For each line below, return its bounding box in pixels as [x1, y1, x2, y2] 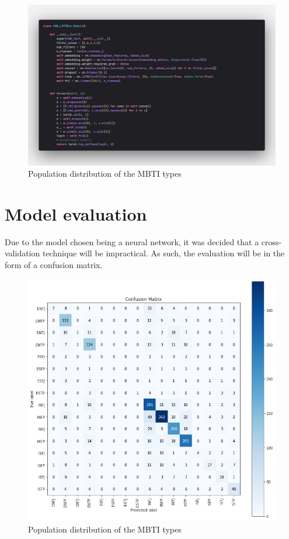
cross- [261, 235, 282, 248]
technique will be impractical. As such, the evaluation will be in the [42, 247, 285, 259]
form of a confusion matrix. [5, 259, 103, 271]
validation [5, 247, 40, 259]
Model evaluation [5, 201, 147, 225]
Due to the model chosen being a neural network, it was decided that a [5, 235, 259, 248]
